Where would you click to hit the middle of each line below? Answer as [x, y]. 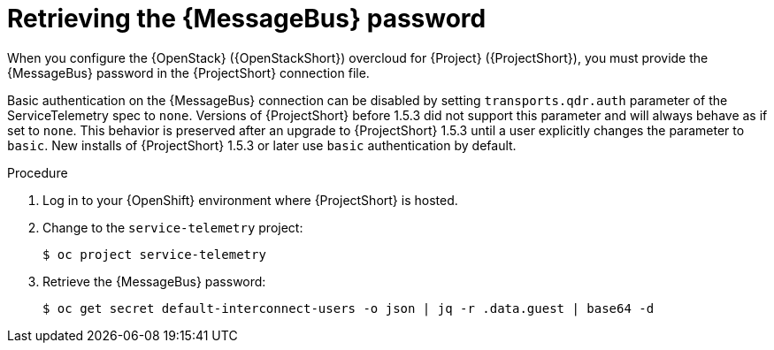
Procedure [38, 172]
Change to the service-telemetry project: [173, 227]
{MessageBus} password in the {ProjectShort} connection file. [188, 72]
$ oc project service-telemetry [154, 254]
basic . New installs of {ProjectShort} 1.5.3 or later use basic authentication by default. [262, 145]
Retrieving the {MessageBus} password [247, 19]
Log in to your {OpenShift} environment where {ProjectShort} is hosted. [250, 200]
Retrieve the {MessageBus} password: [154, 281]
